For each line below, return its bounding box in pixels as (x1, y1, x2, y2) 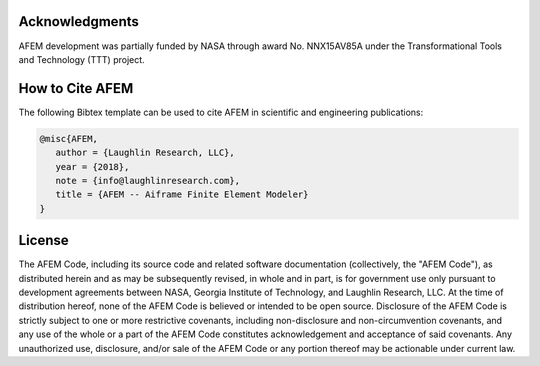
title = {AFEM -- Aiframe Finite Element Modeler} (55, 189, 309, 200)
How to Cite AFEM (18, 80, 134, 97)
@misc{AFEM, (39, 133, 99, 144)
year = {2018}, (55, 161, 130, 172)
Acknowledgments (18, 13, 140, 30)
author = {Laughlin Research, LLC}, (55, 147, 235, 159)
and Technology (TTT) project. (18, 53, 145, 65)
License (18, 232, 69, 249)
